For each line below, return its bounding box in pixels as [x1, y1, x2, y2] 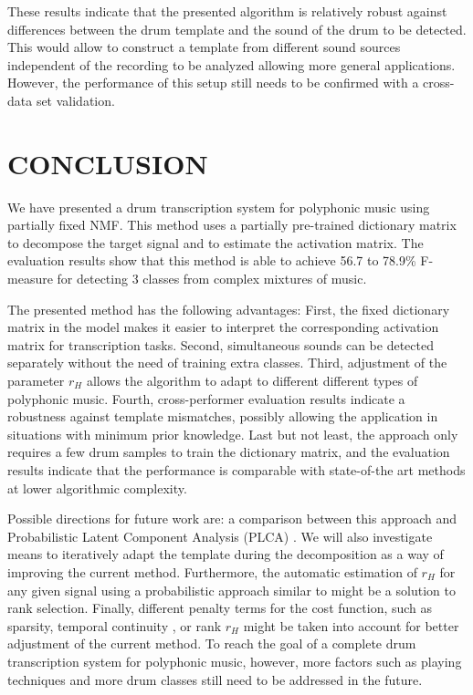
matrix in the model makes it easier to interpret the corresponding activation [7, 317, 439, 337]
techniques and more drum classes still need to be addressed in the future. [7, 669, 423, 689]
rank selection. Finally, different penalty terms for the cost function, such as [7, 598, 433, 617]
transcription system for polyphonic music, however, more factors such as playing [7, 651, 462, 670]
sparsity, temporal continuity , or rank [7, 616, 222, 635]
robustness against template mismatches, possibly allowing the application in [7, 407, 438, 426]
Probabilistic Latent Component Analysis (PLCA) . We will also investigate [7, 526, 433, 545]
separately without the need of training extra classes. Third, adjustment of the [7, 353, 447, 372]
